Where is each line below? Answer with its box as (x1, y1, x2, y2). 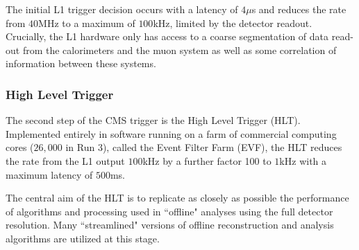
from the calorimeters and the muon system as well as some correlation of (22, 42, 337, 57)
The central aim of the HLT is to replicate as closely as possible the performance (6, 190, 349, 205)
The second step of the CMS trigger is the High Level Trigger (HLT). (6, 113, 301, 127)
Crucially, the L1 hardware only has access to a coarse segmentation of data (6, 29, 329, 44)
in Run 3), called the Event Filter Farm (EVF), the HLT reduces (65, 140, 342, 154)
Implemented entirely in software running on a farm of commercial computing (6, 126, 337, 141)
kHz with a (279, 153, 327, 168)
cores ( (6, 140, 34, 154)
